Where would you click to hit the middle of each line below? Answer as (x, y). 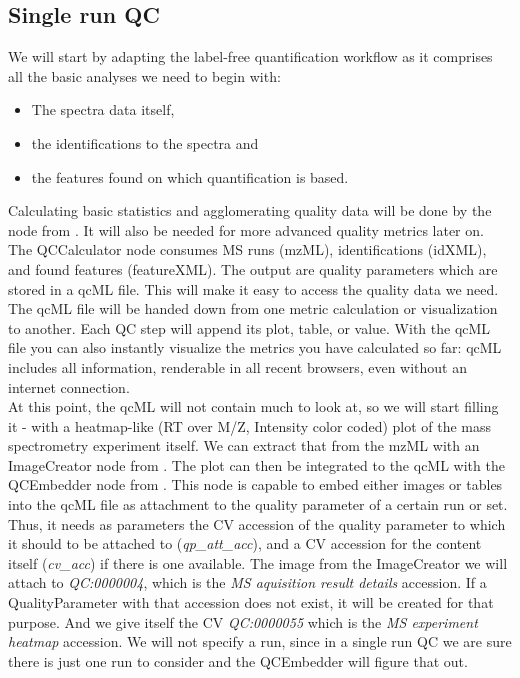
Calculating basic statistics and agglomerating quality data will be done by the (250, 210)
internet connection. (69, 386)
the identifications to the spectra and (145, 142)
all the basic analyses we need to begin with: (144, 75)
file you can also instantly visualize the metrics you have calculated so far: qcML (255, 347)
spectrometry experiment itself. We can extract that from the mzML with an (244, 445)
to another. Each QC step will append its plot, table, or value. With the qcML (249, 327)
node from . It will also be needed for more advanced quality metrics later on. (246, 229)
